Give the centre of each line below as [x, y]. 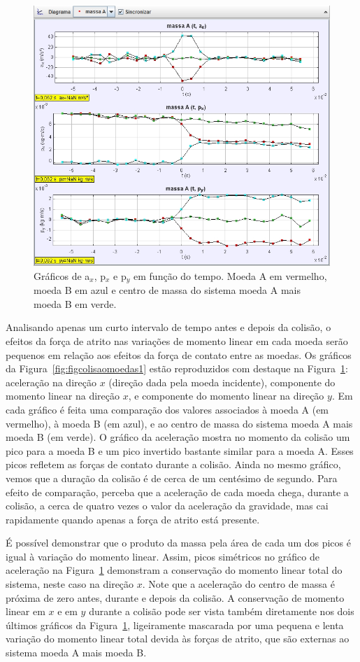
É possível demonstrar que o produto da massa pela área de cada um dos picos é [178, 543]
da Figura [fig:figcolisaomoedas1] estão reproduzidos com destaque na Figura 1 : [177, 368]
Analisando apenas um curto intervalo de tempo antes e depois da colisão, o [168, 327]
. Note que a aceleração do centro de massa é [238, 584]
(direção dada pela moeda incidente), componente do [222, 382]
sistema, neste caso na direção [70, 584]
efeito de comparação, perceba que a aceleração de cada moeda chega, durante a [177, 492]
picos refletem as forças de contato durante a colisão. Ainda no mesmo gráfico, [173, 464]
